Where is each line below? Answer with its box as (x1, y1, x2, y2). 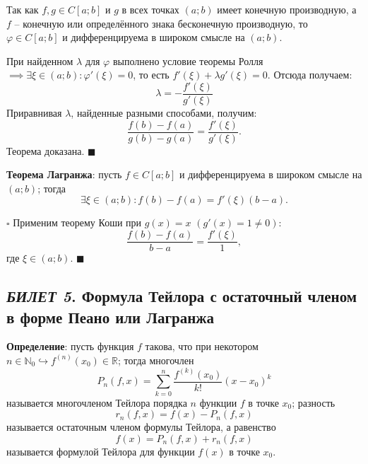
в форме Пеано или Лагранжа (6, 306, 214, 327)
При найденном (6, 53, 73, 68)
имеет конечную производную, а (217, 2, 357, 16)
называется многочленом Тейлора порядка (6, 395, 187, 410)
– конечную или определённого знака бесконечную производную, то (14, 16, 308, 30)
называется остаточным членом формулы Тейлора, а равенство (6, 419, 276, 434)
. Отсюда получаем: (267, 67, 352, 82)
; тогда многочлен (117, 352, 194, 367)
